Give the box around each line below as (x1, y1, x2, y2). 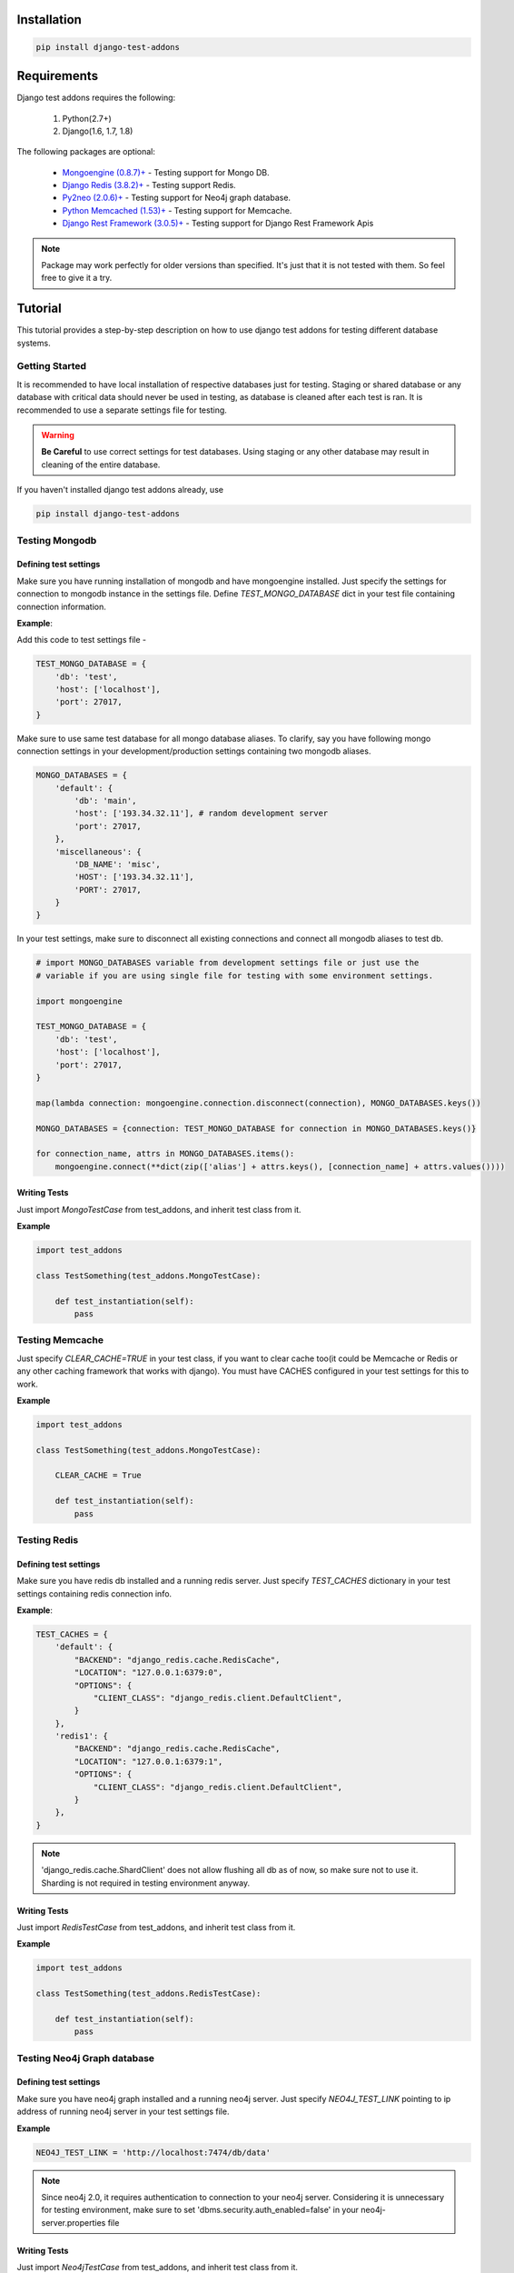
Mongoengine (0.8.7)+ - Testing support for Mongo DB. (62, 166, 270, 177)
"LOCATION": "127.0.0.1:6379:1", (74, 1756, 223, 1767)
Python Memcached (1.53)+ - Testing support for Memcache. (62, 205, 292, 215)
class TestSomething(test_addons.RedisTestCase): (35, 1988, 262, 1999)
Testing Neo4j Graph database (16, 2051, 154, 2064)
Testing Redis (16, 1534, 79, 1546)
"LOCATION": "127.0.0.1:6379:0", (74, 1667, 223, 1677)
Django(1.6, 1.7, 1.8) (62, 125, 133, 136)
